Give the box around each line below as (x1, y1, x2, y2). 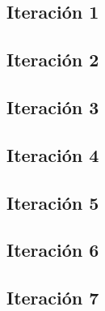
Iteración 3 (6, 94, 99, 119)
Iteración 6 (6, 237, 99, 262)
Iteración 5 (6, 190, 99, 215)
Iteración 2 (6, 47, 99, 72)
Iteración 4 (6, 142, 99, 167)
